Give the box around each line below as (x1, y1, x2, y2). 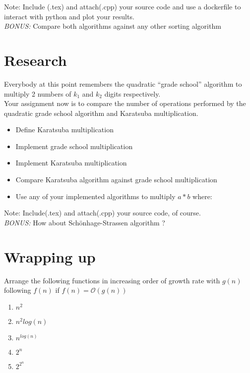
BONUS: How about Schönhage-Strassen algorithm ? (4, 217, 165, 227)
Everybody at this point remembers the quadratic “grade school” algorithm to (4, 78, 242, 89)
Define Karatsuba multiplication (15, 124, 114, 135)
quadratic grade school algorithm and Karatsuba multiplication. (4, 107, 198, 118)
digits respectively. (104, 88, 161, 99)
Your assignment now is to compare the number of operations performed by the (4, 98, 246, 108)
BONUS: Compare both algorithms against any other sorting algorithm (4, 21, 221, 31)
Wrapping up (4, 246, 96, 266)
